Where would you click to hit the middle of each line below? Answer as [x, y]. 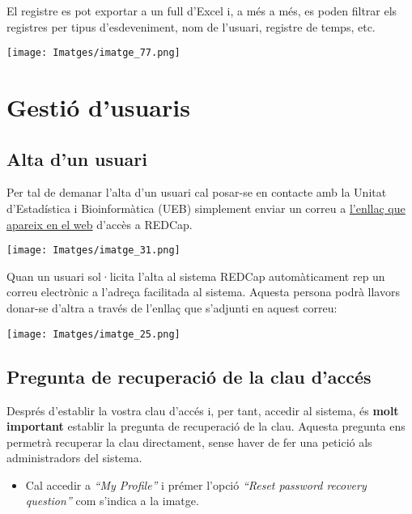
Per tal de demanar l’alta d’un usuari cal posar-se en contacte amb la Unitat [197, 192]
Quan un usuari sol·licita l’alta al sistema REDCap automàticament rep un [196, 276]
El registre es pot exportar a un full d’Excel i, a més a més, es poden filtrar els [202, 11]
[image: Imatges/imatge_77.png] [93, 53]
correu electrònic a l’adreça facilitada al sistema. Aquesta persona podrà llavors [203, 292]
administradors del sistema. [74, 458]
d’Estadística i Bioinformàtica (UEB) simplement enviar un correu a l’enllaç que [206, 208]
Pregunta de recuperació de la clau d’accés [189, 376]
